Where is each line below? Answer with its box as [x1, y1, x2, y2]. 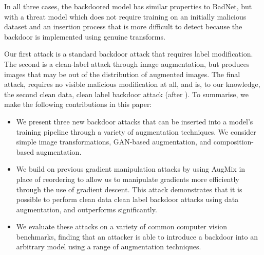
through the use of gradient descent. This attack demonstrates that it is [16, 184, 242, 194]
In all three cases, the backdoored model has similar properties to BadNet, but [4, 1, 252, 11]
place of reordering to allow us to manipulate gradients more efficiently [16, 173, 239, 184]
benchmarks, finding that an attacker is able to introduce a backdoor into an [16, 231, 258, 242]
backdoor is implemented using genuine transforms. [4, 31, 165, 42]
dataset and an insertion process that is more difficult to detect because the [4, 21, 242, 32]
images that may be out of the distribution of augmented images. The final [4, 68, 240, 79]
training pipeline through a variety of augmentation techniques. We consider [16, 126, 256, 137]
